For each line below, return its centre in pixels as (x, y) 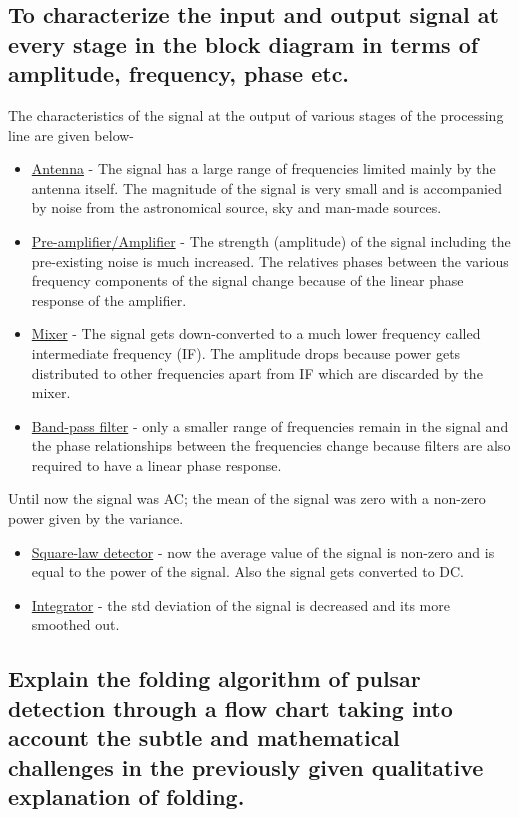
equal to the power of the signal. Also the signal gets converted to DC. (248, 571)
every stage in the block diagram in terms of (243, 43)
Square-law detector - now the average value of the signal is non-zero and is (263, 551)
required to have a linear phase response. (156, 464)
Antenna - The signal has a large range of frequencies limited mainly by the (263, 168)
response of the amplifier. (109, 299)
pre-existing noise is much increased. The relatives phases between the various (270, 260)
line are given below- (71, 134)
